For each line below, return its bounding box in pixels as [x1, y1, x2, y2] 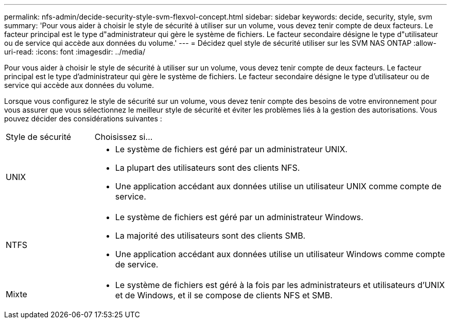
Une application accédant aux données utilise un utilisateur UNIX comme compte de [115, 181, 442, 191]
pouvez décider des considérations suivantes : [4, 114, 162, 123]
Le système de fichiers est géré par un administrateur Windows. [115, 212, 363, 222]
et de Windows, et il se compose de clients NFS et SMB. [115, 290, 333, 300]
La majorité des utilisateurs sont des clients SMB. [115, 230, 306, 241]
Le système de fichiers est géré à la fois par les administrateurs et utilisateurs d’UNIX [115, 280, 445, 290]
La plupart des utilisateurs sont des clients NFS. [115, 163, 300, 173]
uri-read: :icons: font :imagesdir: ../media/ [4, 47, 145, 56]
